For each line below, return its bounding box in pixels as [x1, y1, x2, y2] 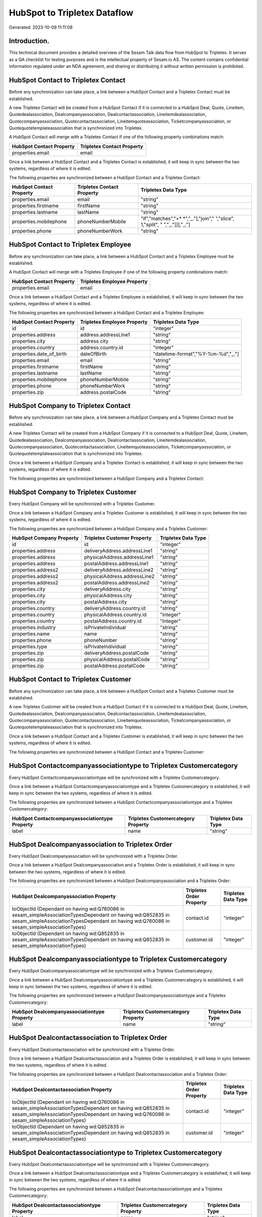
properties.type [12, 643, 48, 650]
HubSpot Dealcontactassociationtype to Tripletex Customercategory [9, 1148, 222, 1157]
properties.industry [12, 624, 56, 631]
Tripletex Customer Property [84, 535, 152, 541]
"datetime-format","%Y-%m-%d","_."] [153, 350, 239, 357]
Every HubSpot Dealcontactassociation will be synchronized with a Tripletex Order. [9, 1047, 175, 1052]
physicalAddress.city [84, 592, 132, 599]
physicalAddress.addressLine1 [84, 554, 154, 561]
